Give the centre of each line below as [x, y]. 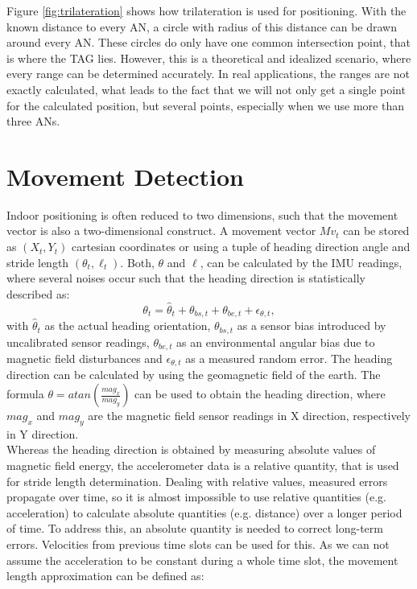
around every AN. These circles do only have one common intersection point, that [209, 42]
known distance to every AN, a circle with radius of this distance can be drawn [202, 26]
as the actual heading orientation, [128, 325]
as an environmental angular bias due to [276, 342]
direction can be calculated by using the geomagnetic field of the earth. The [194, 375]
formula [25, 394]
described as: [38, 293]
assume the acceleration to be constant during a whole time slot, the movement [202, 560]
